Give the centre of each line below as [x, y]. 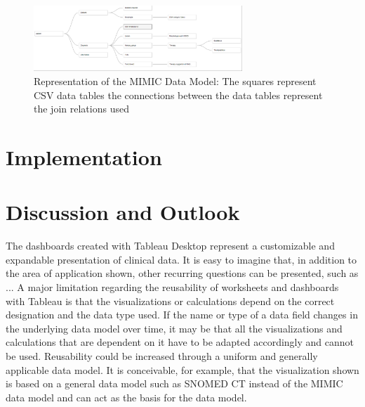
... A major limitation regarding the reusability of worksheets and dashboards [172, 286]
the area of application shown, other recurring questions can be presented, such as [182, 273]
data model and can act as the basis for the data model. [126, 397]
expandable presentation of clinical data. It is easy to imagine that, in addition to [181, 259]
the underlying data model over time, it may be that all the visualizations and [174, 328]
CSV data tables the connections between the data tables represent [178, 95]
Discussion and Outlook [123, 212]
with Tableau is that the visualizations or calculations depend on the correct [170, 301]
